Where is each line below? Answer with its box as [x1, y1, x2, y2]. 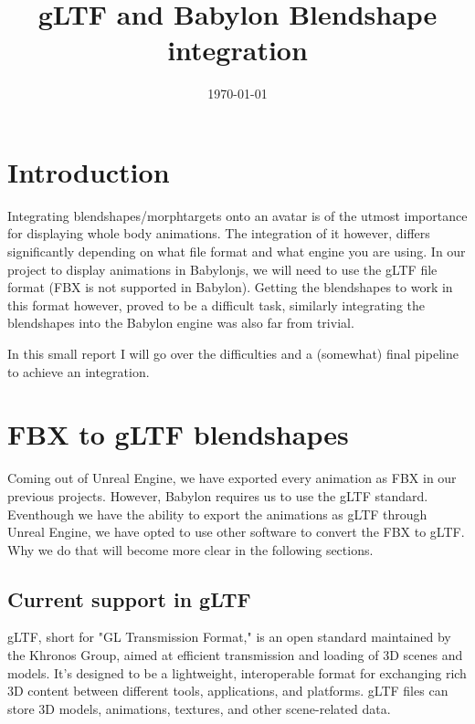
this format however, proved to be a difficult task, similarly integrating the [7, 295, 425, 314]
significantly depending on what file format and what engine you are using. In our [7, 242, 466, 261]
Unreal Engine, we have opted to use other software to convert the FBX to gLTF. [7, 522, 465, 541]
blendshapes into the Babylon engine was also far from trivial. [7, 313, 354, 332]
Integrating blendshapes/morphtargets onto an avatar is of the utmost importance [7, 205, 468, 225]
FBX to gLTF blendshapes [7, 415, 349, 453]
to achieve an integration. [7, 362, 150, 381]
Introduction [7, 152, 170, 190]
